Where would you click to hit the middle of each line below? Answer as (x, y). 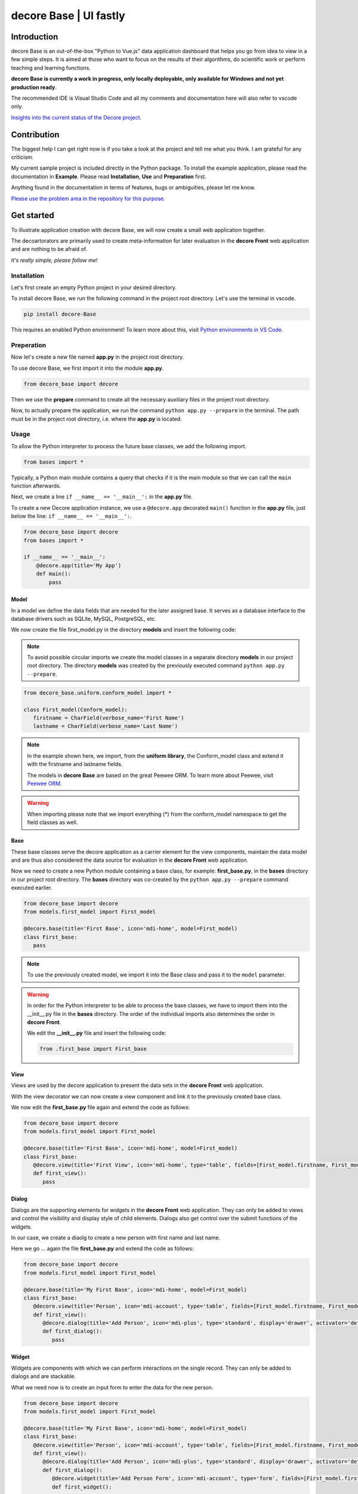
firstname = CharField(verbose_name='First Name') (109, 718)
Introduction (35, 37)
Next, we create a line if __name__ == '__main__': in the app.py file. (102, 497)
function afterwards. (36, 486)
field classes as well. (53, 822)
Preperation (29, 345)
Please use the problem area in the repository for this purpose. (88, 198)
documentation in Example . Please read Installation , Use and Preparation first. (109, 176)
